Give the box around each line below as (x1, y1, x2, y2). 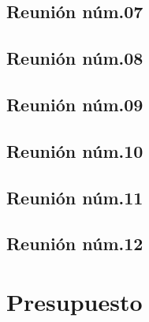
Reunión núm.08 (6, 46, 143, 70)
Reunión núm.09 (6, 92, 143, 116)
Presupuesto (6, 285, 143, 317)
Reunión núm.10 (6, 138, 143, 163)
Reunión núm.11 (6, 185, 143, 209)
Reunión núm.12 (6, 231, 143, 256)
